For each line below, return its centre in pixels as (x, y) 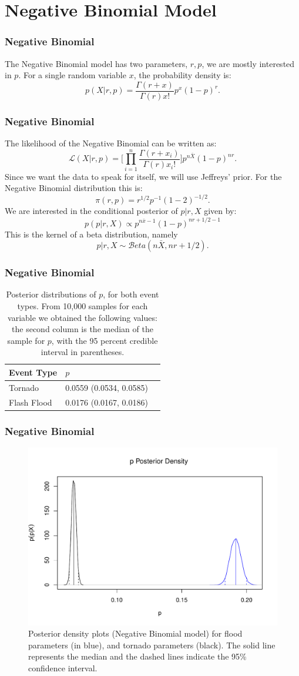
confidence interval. (63, 667)
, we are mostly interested (248, 63)
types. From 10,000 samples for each (83, 305)
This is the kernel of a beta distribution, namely (91, 234)
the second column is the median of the (83, 329)
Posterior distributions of (51, 294)
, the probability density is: (182, 75)
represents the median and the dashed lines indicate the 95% (137, 656)
